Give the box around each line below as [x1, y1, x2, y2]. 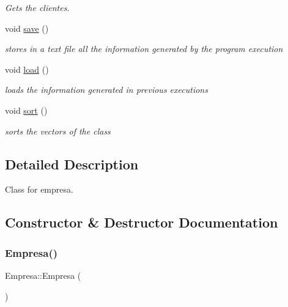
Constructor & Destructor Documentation [5, 213, 278, 232]
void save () [5, 21, 49, 34]
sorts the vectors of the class [5, 124, 111, 137]
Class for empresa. [5, 183, 73, 196]
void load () [5, 62, 49, 75]
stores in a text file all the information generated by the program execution [5, 42, 283, 55]
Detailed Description [5, 154, 139, 173]
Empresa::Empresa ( [5, 268, 81, 281]
